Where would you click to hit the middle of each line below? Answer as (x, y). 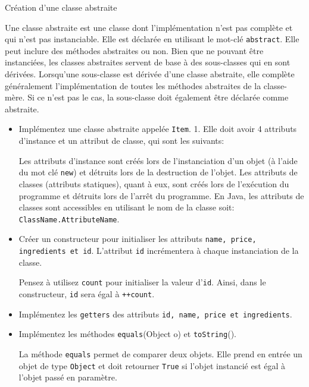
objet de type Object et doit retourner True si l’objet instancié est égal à (152, 365)
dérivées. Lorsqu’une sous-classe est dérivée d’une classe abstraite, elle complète (150, 74)
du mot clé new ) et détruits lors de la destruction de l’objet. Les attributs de (158, 172)
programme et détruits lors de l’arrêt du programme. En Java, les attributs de (161, 195)
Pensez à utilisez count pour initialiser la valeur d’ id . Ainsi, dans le (142, 282)
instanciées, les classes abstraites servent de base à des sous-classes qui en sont (148, 62)
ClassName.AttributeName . (69, 218)
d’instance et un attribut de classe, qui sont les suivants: (121, 141)
